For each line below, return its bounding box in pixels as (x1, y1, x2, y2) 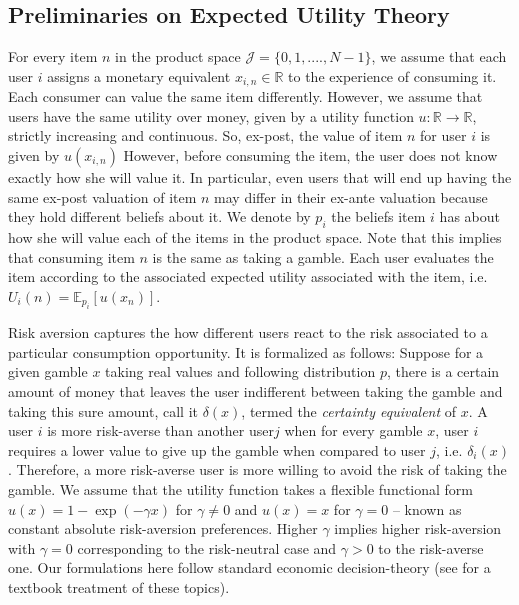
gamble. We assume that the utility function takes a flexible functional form (8, 478, 474, 499)
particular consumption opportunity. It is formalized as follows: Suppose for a (8, 341, 484, 362)
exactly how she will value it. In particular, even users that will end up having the (8, 167, 512, 188)
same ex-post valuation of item (8, 186, 197, 207)
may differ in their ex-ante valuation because (214, 186, 488, 207)
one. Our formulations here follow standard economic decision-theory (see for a (8, 557, 491, 578)
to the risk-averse (378, 537, 484, 558)
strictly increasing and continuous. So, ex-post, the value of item (8, 125, 403, 146)
